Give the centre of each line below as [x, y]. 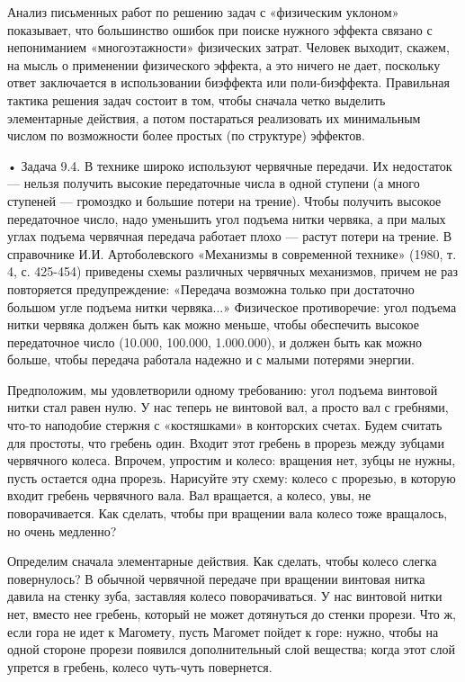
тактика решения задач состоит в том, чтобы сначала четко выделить [197, 99]
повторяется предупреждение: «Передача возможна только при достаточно [211, 288]
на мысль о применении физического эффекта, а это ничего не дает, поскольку [224, 64]
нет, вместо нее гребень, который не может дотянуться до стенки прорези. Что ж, [232, 614]
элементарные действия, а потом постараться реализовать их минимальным [214, 117]
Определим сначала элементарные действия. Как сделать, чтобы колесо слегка [222, 561]
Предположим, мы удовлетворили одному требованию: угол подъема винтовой [223, 389]
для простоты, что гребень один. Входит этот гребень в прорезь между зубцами [226, 442]
